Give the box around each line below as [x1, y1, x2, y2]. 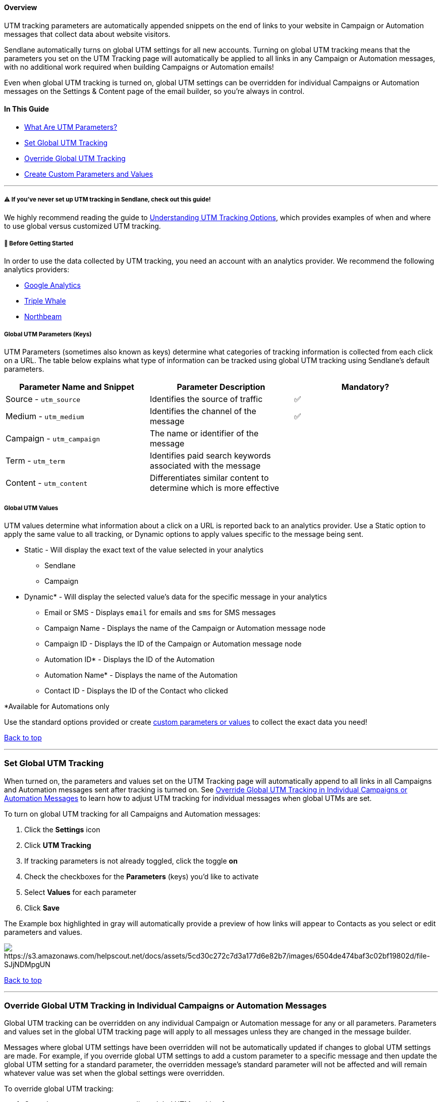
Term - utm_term [6, 456, 65, 466]
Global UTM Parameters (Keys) [4, 330, 92, 338]
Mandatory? [341, 382, 390, 392]
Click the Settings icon [24, 825, 100, 834]
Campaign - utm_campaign [6, 433, 100, 444]
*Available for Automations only [4, 702, 109, 711]
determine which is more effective [149, 483, 280, 493]
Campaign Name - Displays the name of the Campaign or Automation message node [44, 623, 326, 632]
